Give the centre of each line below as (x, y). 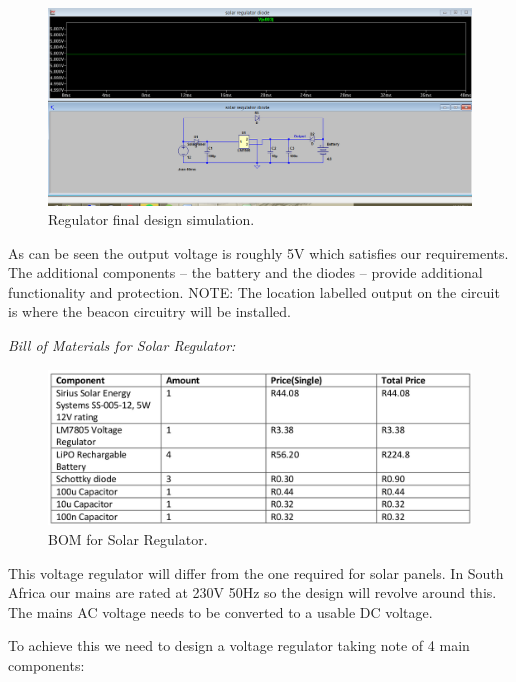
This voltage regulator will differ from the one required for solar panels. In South (256, 572)
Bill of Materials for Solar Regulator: (122, 345)
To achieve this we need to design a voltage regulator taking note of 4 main (239, 645)
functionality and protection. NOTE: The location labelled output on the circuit (254, 291)
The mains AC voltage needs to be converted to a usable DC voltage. (220, 611)
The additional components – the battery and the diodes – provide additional (245, 272)
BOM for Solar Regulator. (128, 538)
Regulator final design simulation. (151, 219)
